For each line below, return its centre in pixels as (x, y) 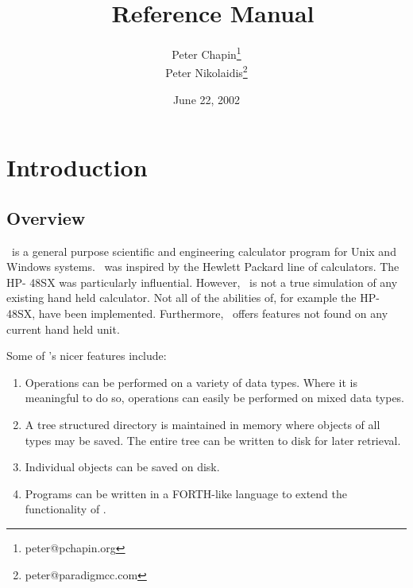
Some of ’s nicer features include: (87, 356)
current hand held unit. (63, 329)
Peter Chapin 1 (206, 53)
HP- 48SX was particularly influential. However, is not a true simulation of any (202, 282)
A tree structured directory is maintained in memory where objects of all (203, 424)
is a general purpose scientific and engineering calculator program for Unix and (204, 251)
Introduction (77, 167)
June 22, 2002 (206, 99)
